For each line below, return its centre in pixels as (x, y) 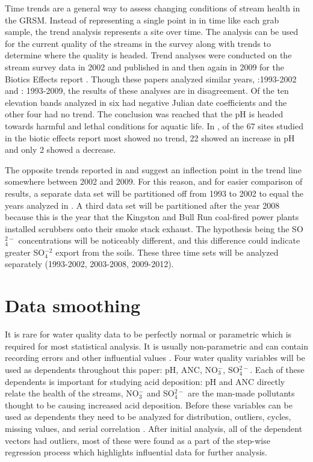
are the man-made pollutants (241, 393)
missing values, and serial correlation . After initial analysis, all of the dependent (154, 428)
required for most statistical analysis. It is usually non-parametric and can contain (156, 346)
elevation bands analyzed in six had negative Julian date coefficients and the (146, 102)
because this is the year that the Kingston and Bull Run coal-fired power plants (152, 217)
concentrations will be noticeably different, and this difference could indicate (159, 240)
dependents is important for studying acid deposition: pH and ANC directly (145, 381)
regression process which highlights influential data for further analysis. (136, 452)
